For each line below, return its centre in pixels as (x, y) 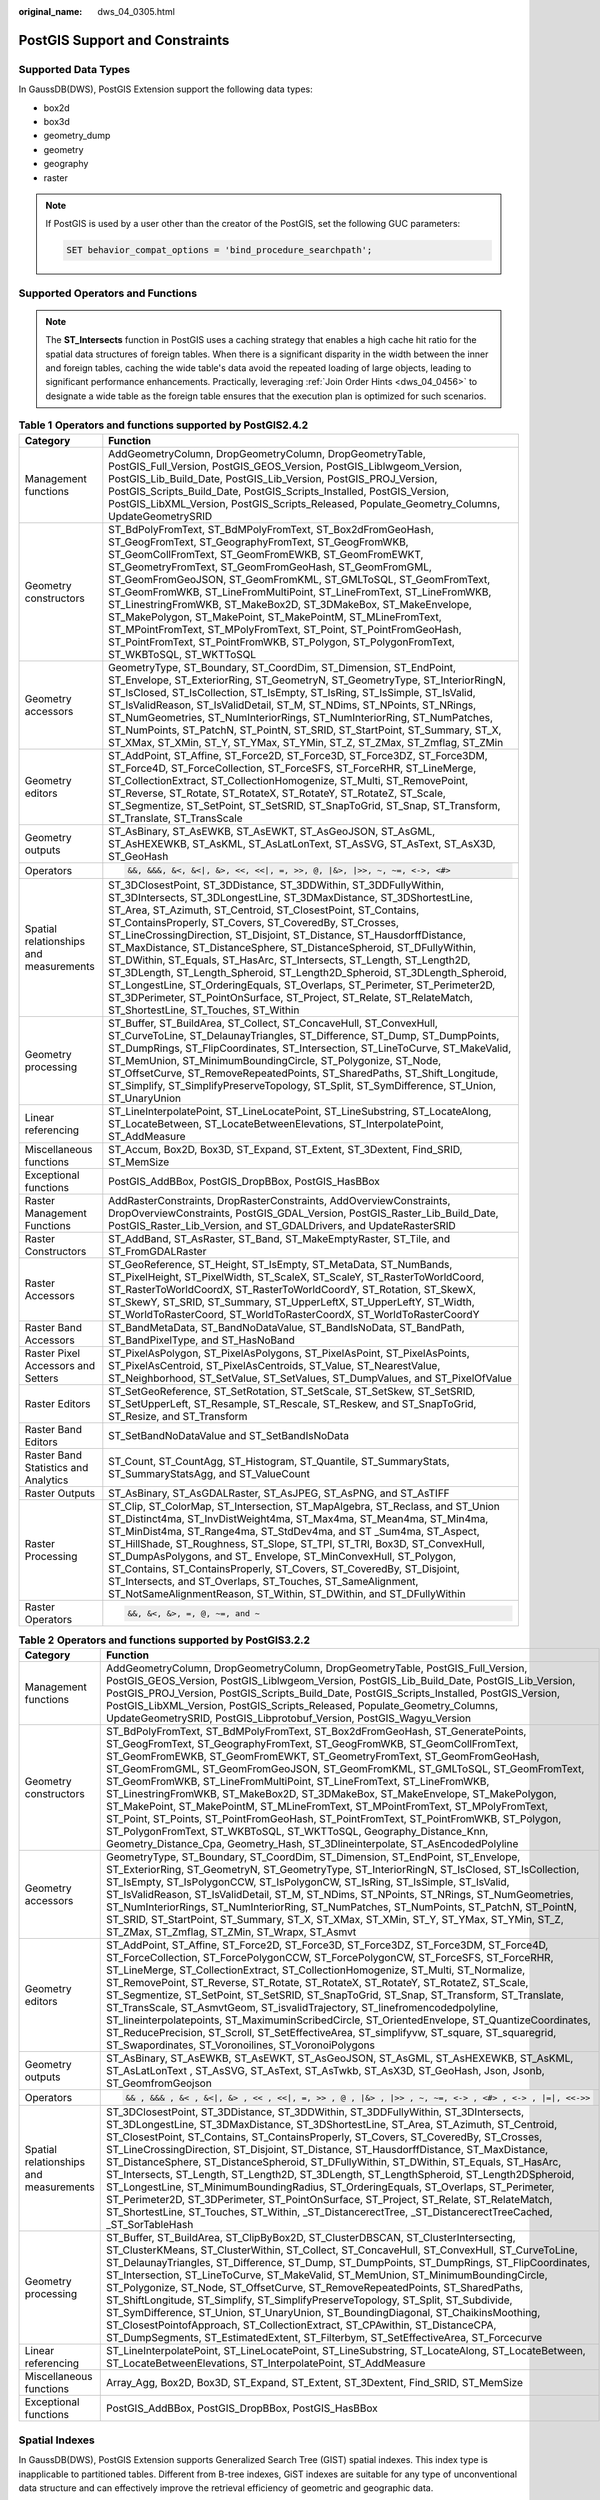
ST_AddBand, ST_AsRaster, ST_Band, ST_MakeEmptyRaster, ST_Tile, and (279, 1239)
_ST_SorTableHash (150, 2225)
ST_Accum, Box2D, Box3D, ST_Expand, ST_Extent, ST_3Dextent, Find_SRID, (285, 1150)
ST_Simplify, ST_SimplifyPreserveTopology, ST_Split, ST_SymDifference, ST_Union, (302, 1086)
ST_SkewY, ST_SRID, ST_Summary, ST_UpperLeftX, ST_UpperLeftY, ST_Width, (291, 1302)
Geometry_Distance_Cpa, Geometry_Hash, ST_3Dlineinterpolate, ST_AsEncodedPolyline (312, 1843)
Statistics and (56, 1468)
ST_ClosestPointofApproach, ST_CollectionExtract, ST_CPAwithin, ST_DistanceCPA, (301, 2325)
